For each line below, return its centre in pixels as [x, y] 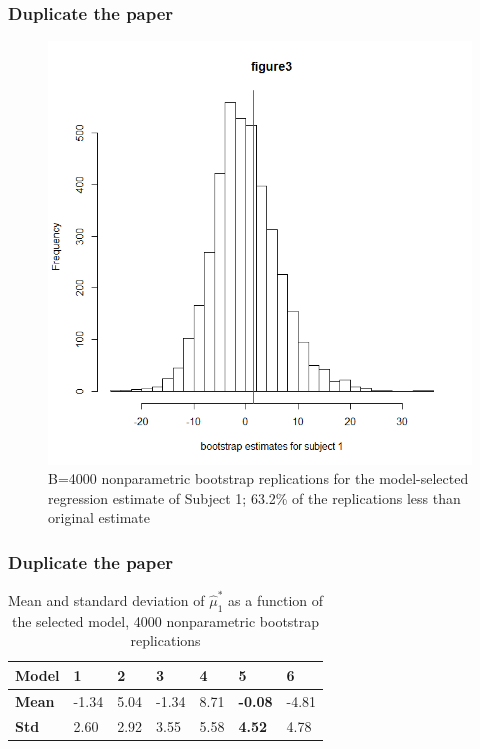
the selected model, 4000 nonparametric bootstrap [165, 620]
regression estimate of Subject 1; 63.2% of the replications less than [254, 497]
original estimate [99, 517]
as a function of [276, 599]
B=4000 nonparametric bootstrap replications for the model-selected [258, 478]
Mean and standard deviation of [106, 599]
